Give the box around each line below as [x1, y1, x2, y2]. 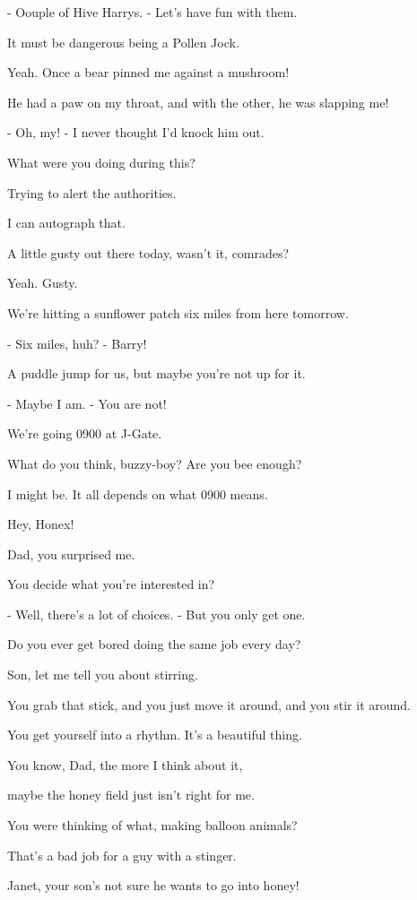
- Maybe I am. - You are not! [7, 394, 167, 412]
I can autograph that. [7, 213, 126, 232]
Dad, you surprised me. [7, 544, 135, 563]
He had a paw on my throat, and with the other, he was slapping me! [7, 92, 389, 111]
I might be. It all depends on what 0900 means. [7, 484, 268, 503]
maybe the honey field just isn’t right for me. [7, 785, 255, 804]
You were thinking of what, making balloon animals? [7, 816, 298, 835]
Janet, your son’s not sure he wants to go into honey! [7, 876, 300, 895]
